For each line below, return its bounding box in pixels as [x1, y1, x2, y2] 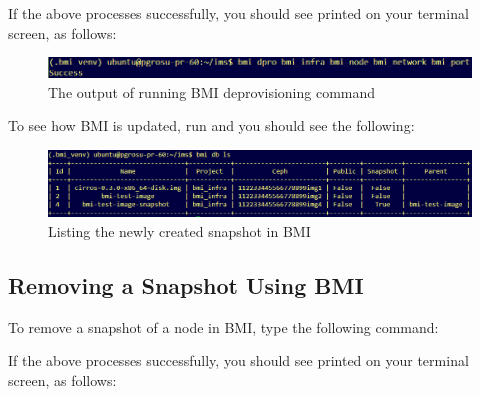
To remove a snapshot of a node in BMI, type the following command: [8, 316, 439, 337]
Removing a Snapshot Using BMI [8, 269, 364, 300]
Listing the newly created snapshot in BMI [48, 220, 311, 241]
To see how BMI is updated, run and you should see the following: [8, 115, 415, 136]
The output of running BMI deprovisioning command [48, 81, 376, 102]
